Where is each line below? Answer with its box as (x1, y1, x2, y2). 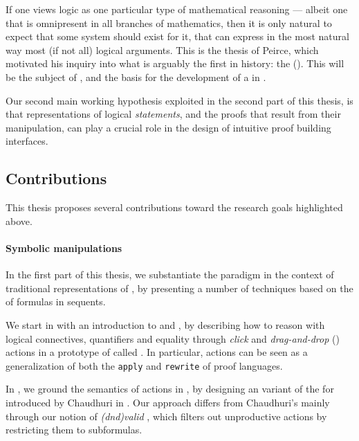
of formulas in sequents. (6, 294, 106, 309)
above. (6, 213, 33, 228)
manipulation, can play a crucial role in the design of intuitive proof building (6, 120, 331, 134)
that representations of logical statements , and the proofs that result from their (6, 107, 341, 121)
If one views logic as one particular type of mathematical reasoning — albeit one (6, 2, 348, 16)
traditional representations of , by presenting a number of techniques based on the (6, 280, 353, 295)
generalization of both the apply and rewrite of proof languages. (6, 358, 283, 372)
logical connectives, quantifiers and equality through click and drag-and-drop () (6, 331, 340, 345)
